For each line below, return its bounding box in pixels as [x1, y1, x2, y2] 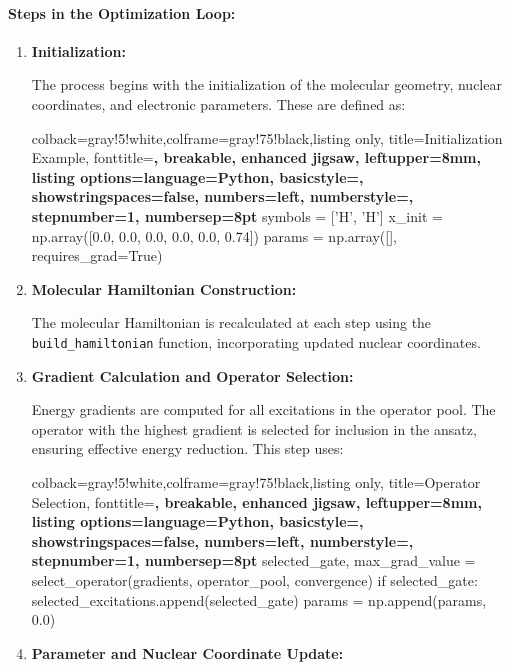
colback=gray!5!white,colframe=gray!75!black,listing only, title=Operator [31, 471, 481, 492]
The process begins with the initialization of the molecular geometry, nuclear [31, 74, 502, 95]
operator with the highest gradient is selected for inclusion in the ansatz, [31, 418, 477, 439]
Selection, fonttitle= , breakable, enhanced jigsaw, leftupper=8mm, [31, 491, 482, 512]
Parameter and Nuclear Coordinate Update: [31, 642, 344, 663]
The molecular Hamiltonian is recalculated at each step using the [31, 312, 432, 333]
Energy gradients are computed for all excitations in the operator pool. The [31, 399, 496, 420]
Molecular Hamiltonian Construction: [31, 278, 297, 299]
